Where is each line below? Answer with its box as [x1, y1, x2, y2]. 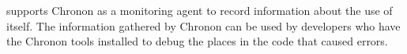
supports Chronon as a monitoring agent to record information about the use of [6, 2, 393, 18]
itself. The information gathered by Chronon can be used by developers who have [6, 17, 401, 34]
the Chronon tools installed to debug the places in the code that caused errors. [6, 33, 388, 49]
